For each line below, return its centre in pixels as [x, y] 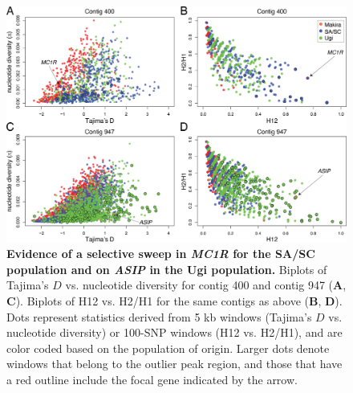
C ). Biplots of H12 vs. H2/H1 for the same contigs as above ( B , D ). [174, 300]
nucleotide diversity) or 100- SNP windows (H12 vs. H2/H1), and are [174, 332]
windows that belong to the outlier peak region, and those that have [174, 364]
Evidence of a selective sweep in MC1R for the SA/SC [161, 254]
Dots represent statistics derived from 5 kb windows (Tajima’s [159, 316]
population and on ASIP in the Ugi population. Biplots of [167, 269]
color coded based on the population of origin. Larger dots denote [168, 348]
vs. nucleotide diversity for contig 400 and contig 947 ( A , [206, 285]
